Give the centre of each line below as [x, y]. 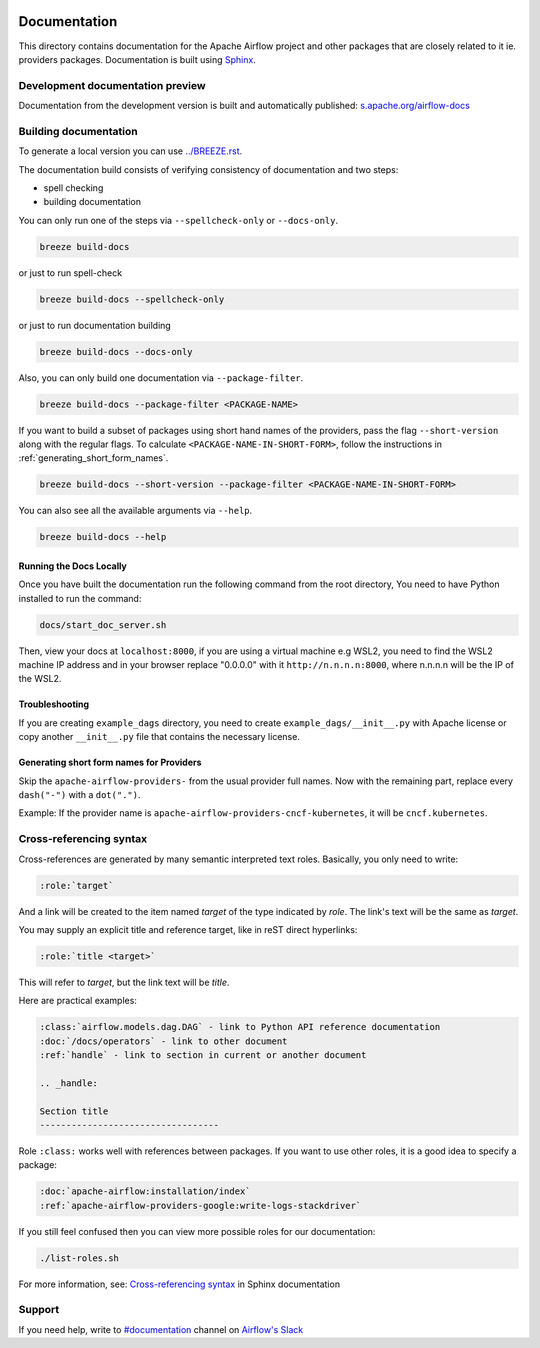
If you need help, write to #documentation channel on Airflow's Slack [161, 1329]
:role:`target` [76, 885]
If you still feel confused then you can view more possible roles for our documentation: [197, 1231]
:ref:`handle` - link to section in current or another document [203, 1055]
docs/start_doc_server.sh [103, 624]
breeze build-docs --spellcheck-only [132, 299]
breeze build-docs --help [103, 537]
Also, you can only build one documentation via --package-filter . [161, 377]
